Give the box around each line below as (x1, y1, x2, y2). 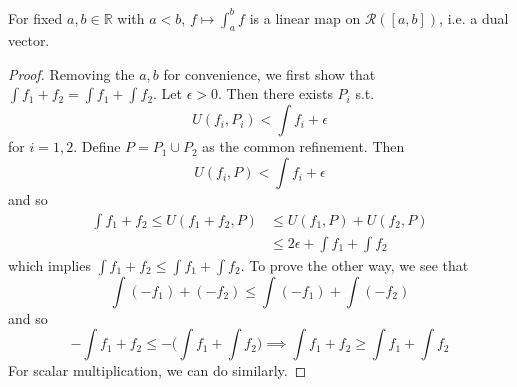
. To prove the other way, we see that (240, 254, 469, 275)
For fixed (8, 7, 63, 28)
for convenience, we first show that (163, 63, 376, 84)
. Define (73, 136, 121, 157)
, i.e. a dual (439, 7, 509, 28)
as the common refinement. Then (202, 136, 405, 157)
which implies (8, 254, 91, 275)
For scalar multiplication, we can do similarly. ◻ (8, 360, 307, 381)
